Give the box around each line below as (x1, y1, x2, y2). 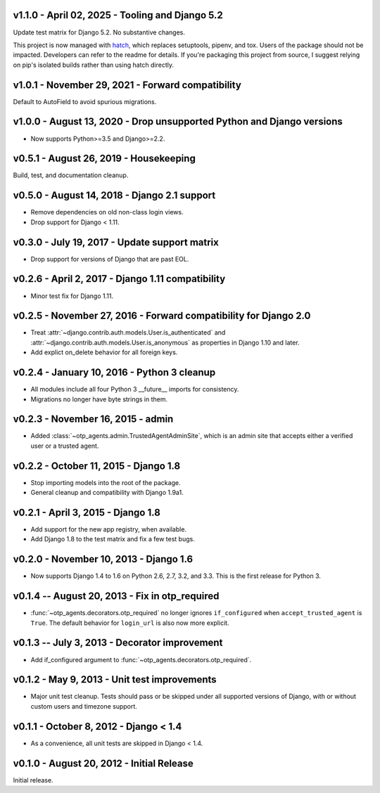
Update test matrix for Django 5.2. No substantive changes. (13, 28, 186, 37)
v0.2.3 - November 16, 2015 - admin (13, 413, 174, 425)
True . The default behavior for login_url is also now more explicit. (30, 619, 229, 627)
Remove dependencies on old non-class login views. (30, 208, 184, 217)
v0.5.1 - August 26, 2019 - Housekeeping (13, 153, 196, 165)
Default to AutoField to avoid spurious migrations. (13, 97, 157, 105)
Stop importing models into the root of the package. (30, 478, 181, 486)
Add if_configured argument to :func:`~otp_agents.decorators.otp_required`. (30, 655, 252, 664)
